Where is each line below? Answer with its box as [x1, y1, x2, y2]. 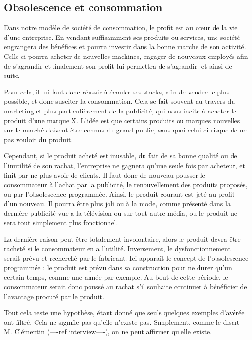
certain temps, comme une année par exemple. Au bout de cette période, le [4, 272, 228, 282]
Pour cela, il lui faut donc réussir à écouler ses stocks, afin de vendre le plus [4, 86, 230, 96]
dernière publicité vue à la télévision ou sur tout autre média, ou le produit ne [4, 208, 237, 218]
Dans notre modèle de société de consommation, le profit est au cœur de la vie [4, 22, 238, 33]
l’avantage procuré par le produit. [4, 291, 104, 301]
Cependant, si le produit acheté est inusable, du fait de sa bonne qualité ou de [4, 151, 237, 161]
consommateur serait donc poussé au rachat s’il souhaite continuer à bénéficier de [4, 282, 247, 292]
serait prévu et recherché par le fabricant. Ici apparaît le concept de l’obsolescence [4, 253, 249, 263]
